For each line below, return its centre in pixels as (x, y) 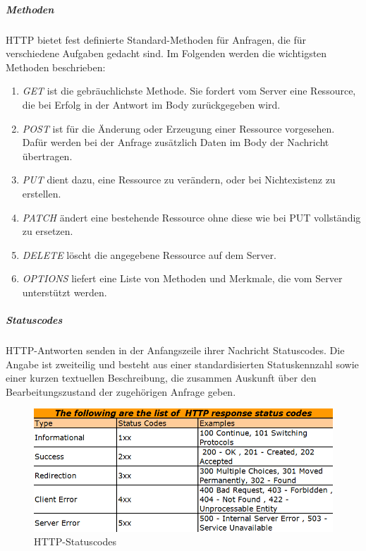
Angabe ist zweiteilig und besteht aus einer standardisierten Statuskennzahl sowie (182, 364)
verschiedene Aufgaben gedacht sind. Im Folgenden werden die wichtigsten (166, 53)
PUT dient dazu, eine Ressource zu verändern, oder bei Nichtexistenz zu (179, 180)
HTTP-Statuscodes (75, 541)
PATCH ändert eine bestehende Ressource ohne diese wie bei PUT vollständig (191, 217)
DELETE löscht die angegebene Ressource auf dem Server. (149, 254)
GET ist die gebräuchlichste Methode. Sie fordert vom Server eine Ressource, (189, 91)
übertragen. (47, 156)
